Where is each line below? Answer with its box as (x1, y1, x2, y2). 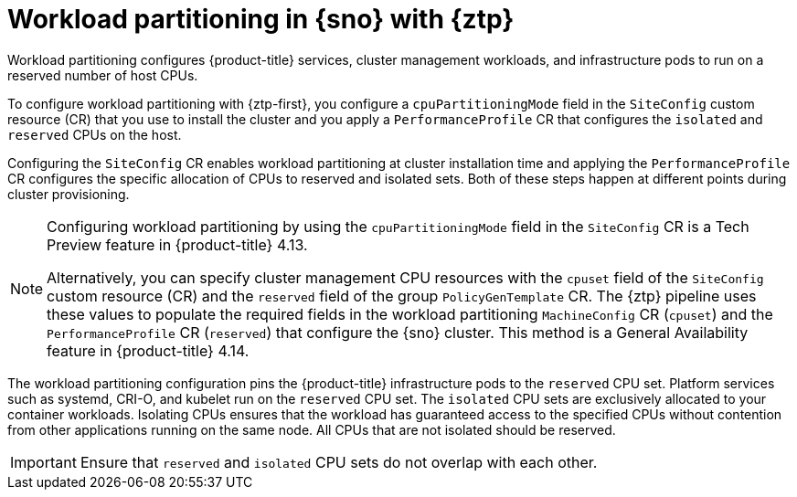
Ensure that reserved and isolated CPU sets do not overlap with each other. (80, 452, 598, 471)
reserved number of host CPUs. (7, 67, 198, 83)
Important (10, 452, 77, 471)
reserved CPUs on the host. (7, 126, 182, 143)
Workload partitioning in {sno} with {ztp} (7, 4, 515, 35)
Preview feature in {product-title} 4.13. (47, 235, 308, 254)
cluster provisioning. (7, 185, 130, 202)
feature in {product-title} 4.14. (47, 341, 250, 360)
